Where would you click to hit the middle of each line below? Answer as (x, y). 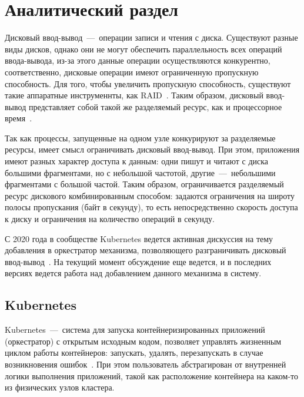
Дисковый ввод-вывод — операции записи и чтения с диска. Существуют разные (151, 37)
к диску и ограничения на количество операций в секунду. (110, 219)
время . (19, 118)
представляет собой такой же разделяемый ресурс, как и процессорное (155, 106)
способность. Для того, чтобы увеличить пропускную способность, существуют (148, 83)
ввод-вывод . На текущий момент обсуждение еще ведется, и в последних (138, 261)
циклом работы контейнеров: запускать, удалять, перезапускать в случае (134, 353)
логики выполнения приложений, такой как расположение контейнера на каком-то (152, 376)
